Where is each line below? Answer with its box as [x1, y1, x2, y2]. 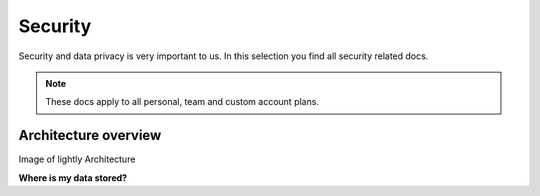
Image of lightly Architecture [18, 153, 136, 165]
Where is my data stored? [18, 171, 128, 184]
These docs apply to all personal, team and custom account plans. [45, 96, 320, 108]
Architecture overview [18, 127, 162, 144]
